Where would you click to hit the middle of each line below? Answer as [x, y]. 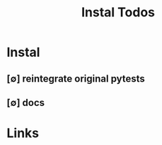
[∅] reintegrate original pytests [76, 79]
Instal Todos [118, 12]
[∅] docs [26, 103]
